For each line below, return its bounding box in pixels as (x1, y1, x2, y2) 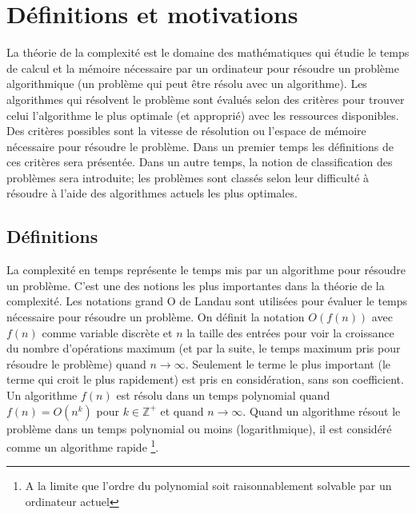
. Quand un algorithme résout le (242, 402, 401, 419)
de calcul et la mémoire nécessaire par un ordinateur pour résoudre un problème (6, 59, 399, 76)
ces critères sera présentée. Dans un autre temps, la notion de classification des (6, 153, 393, 170)
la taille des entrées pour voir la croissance (186, 324, 394, 341)
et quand (160, 402, 204, 419)
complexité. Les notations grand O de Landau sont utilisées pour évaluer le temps (6, 293, 408, 309)
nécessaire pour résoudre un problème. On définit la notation (6, 309, 305, 325)
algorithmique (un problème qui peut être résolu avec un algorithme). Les (6, 75, 367, 92)
